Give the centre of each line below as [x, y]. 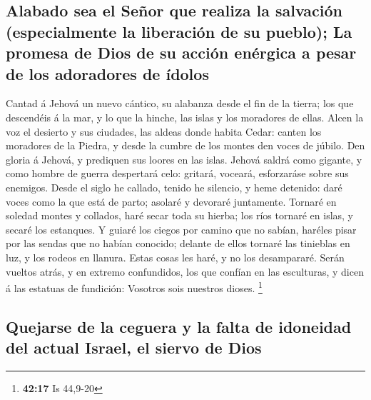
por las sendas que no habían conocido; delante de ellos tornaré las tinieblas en [178, 243]
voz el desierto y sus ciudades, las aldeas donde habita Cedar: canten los [164, 131]
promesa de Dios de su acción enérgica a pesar [181, 52]
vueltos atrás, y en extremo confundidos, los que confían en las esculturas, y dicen [185, 271]
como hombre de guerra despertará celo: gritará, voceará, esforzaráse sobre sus [177, 173]
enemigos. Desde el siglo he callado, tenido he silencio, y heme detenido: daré [174, 187]
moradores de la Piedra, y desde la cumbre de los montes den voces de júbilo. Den [185, 145]
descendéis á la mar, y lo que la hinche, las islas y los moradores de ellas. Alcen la [185, 117]
